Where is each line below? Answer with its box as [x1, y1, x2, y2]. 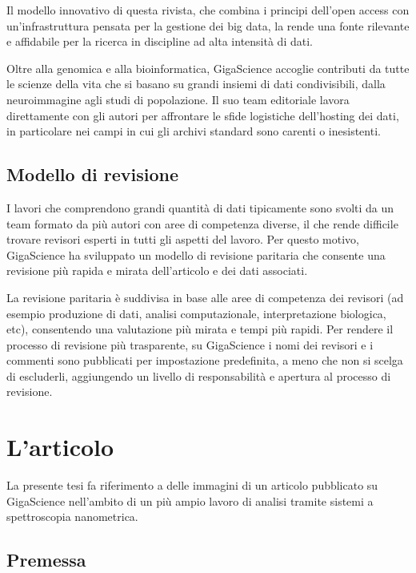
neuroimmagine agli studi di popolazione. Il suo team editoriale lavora [6, 91, 350, 107]
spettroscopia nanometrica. [6, 508, 138, 525]
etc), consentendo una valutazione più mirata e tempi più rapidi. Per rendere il [6, 321, 394, 337]
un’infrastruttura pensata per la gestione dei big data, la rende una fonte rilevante [6, 17, 410, 34]
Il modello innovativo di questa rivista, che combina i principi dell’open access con [6, 2, 410, 18]
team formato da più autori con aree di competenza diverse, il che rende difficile [6, 215, 398, 232]
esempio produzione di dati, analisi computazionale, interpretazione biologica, [6, 305, 386, 321]
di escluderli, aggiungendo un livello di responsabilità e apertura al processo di [6, 367, 391, 384]
